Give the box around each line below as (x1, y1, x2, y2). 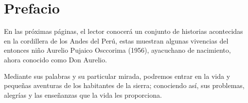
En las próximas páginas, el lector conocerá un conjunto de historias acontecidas (4, 26, 243, 36)
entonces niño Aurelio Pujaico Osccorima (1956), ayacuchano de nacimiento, (4, 45, 231, 55)
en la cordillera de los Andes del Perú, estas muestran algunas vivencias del (4, 35, 229, 45)
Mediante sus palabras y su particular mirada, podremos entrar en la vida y (4, 71, 230, 81)
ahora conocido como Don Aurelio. (4, 54, 107, 64)
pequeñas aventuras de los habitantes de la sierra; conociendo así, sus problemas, (4, 80, 245, 90)
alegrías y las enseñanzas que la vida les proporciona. (4, 89, 162, 100)
